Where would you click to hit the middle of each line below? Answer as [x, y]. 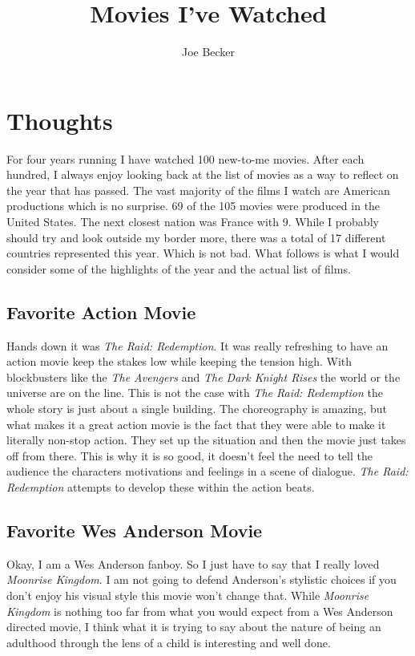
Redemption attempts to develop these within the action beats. [161, 486]
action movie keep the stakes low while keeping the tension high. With [179, 361]
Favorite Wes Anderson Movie [135, 530]
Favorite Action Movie [101, 312]
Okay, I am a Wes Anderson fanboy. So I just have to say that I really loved [193, 563]
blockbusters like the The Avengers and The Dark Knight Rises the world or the [203, 377]
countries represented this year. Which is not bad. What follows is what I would [203, 253]
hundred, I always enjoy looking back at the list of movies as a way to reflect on [203, 174]
